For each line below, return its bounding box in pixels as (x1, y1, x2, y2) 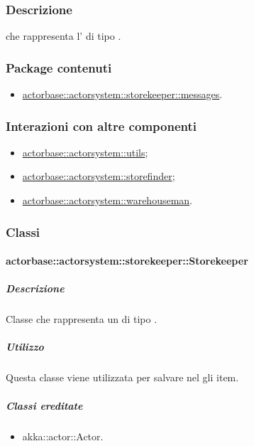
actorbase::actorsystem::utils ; (22, 144, 148, 159)
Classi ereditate (6, 398, 83, 413)
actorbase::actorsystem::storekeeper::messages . (22, 87, 223, 102)
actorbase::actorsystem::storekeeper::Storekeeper (6, 253, 248, 268)
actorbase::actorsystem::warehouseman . (22, 193, 193, 208)
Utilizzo (6, 339, 44, 354)
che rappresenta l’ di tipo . (6, 28, 121, 43)
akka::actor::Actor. (22, 428, 104, 443)
